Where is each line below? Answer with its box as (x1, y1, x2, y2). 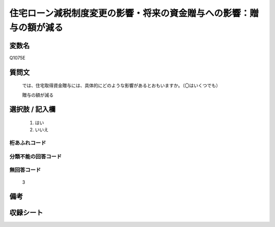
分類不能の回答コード (9, 153, 62, 160)
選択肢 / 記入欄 (9, 105, 56, 114)
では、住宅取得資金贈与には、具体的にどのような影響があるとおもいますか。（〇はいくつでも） (22, 82, 221, 89)
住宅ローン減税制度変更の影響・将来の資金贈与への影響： (9, 8, 250, 19)
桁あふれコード (9, 139, 46, 147)
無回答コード (9, 166, 41, 174)
